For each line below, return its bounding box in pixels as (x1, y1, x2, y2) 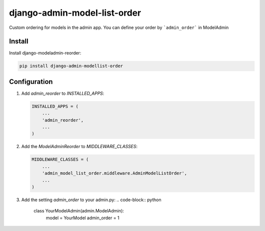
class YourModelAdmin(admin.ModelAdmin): (33, 208, 124, 214)
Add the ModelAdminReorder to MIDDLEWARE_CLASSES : (21, 144, 137, 150)
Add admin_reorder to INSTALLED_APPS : (21, 90, 105, 96)
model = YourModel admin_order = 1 (46, 215, 120, 221)
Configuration (9, 77, 53, 86)
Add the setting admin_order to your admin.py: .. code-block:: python (21, 197, 161, 203)
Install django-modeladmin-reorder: (9, 50, 81, 56)
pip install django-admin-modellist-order (19, 63, 123, 69)
